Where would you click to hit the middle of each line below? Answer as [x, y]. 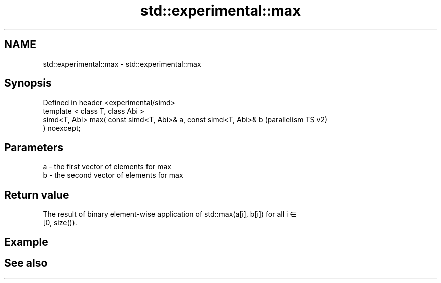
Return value [37, 195]
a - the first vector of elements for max [107, 167]
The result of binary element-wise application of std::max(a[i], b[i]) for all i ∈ [170, 214]
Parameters [34, 147]
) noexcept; [62, 128]
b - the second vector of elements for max [113, 175]
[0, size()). [60, 223]
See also [26, 263]
